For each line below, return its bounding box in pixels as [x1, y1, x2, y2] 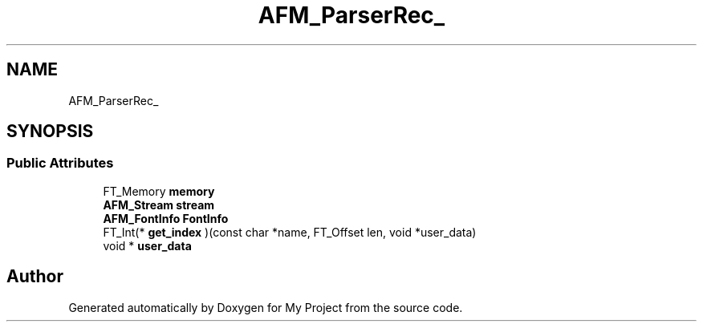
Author [6, 266, 63, 287]
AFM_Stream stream [103, 197, 215, 212]
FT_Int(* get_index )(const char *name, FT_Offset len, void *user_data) [103, 225, 477, 239]
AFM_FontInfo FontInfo [103, 211, 229, 225]
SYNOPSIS [6, 121, 94, 142]
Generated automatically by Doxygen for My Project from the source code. [68, 300, 463, 314]
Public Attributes [6, 155, 114, 172]
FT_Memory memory [103, 184, 215, 198]
